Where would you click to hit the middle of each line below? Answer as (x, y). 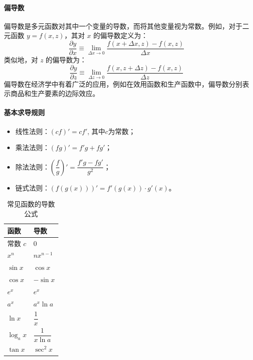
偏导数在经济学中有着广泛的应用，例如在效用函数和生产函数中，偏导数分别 (123, 84)
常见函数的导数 (31, 204)
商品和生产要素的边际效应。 (55, 93)
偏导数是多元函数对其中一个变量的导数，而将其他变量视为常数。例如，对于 (123, 26)
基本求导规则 (24, 112)
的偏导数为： (66, 60)
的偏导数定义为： (120, 35)
